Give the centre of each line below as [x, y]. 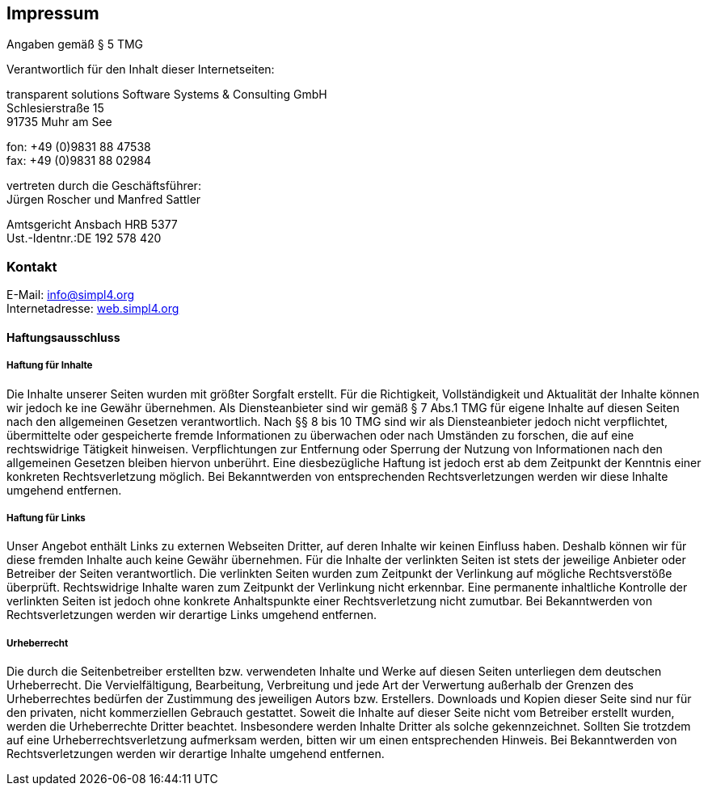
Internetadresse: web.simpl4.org [93, 309]
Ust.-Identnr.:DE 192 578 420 [84, 238]
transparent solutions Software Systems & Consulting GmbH [167, 95]
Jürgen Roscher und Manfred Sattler [104, 200]
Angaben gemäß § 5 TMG [75, 44]
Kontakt [32, 266]
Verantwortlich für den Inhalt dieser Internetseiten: [141, 70]
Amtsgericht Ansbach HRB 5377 [92, 225]
